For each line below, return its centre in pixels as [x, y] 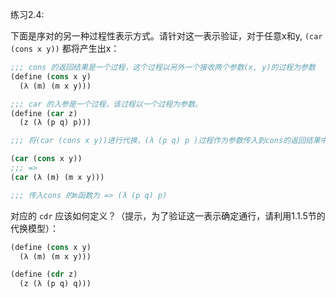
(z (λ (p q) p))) [55, 123]
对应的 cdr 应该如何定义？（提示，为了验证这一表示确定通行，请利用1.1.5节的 [168, 215]
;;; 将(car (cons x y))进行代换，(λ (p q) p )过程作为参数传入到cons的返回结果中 [169, 141]
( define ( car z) [44, 113]
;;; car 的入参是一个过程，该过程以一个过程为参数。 [106, 104]
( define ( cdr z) [44, 274]
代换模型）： [34, 228]
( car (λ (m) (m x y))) [57, 177]
